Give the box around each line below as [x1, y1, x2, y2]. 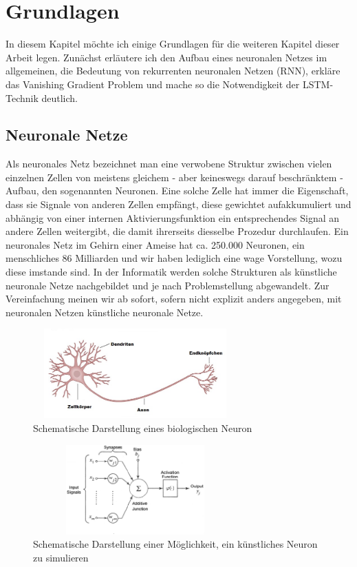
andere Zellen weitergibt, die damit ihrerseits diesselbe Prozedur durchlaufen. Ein [6, 224, 349, 238]
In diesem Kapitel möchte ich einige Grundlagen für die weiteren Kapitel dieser [6, 37, 340, 51]
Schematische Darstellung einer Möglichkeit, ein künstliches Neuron [33, 537, 318, 551]
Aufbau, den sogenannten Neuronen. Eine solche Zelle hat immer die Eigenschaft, [6, 183, 349, 198]
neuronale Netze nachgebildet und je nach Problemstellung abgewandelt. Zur [6, 278, 329, 292]
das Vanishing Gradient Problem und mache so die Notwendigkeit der [6, 76, 300, 91]
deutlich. [41, 90, 78, 105]
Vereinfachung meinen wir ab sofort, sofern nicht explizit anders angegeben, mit [6, 291, 342, 306]
